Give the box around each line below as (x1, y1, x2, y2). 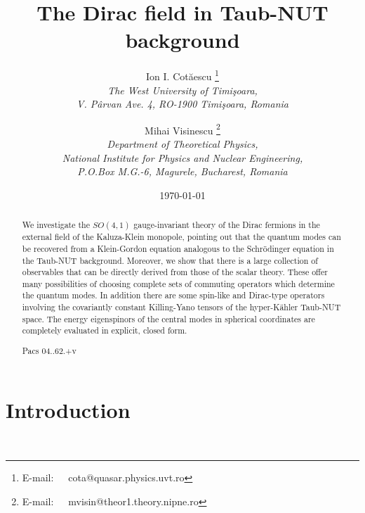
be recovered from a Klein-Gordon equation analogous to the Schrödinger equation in (22, 242, 334, 254)
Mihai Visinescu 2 (145, 120, 220, 137)
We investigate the (22, 219, 90, 231)
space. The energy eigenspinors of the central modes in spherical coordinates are (22, 312, 315, 324)
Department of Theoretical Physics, (107, 137, 258, 151)
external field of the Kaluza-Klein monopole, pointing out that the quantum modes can (22, 231, 341, 243)
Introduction (6, 395, 131, 424)
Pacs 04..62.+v (22, 345, 77, 356)
